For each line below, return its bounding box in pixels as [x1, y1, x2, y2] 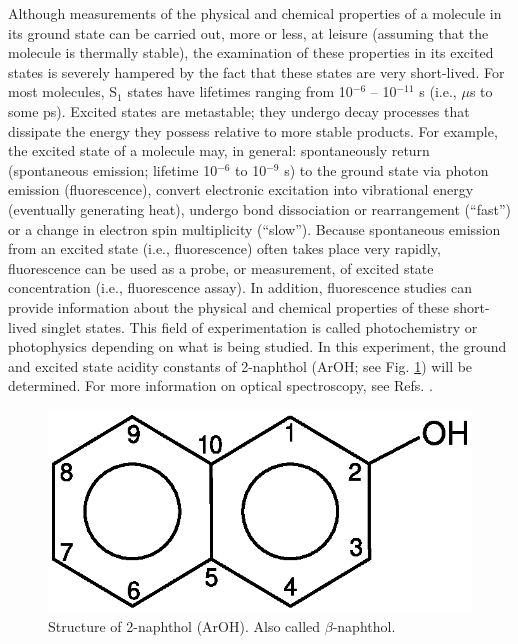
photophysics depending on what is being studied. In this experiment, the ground [8, 336, 507, 357]
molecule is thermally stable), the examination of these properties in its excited [8, 42, 494, 63]
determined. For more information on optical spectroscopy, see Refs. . [8, 375, 433, 396]
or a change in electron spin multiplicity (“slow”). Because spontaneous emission [8, 218, 501, 239]
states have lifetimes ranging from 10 [127, 81, 353, 102]
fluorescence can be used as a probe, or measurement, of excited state [8, 257, 434, 278]
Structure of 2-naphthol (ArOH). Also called [48, 615, 321, 636]
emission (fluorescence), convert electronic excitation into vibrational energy [8, 179, 474, 200]
